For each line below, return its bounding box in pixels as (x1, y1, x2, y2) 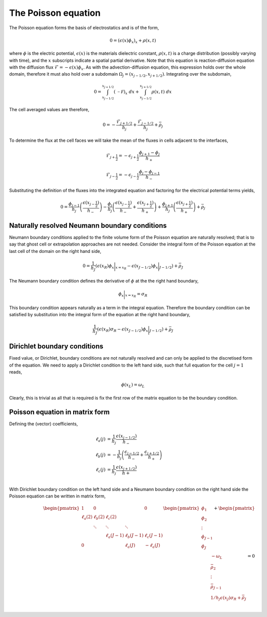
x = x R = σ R (125, 291, 148, 298)
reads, (9, 369, 22, 375)
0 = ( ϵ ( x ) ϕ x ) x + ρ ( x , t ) (109, 38, 156, 44)
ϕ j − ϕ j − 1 (138, 168, 160, 175)
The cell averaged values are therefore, (9, 106, 89, 112)
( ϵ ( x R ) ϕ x (95, 263, 114, 270)
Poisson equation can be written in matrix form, (9, 493, 106, 499)
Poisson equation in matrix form (9, 408, 110, 416)
